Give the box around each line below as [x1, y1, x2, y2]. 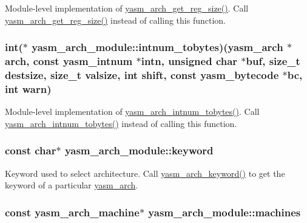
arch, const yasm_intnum [5, 53, 133, 69]
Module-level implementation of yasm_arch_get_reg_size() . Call [5, 2, 249, 14]
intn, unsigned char [141, 53, 238, 69]
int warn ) [5, 81, 52, 96]
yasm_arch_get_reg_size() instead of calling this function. [5, 13, 226, 26]
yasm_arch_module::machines [148, 204, 301, 219]
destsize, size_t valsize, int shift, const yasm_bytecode [5, 67, 279, 82]
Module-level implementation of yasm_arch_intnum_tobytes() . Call [5, 105, 260, 118]
